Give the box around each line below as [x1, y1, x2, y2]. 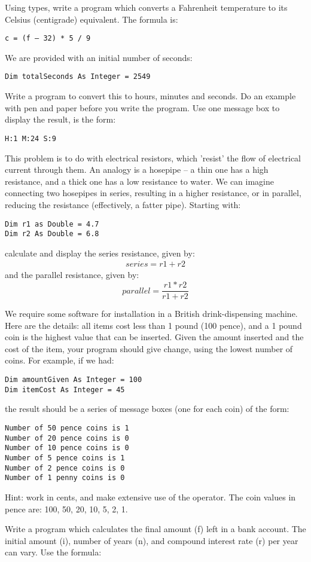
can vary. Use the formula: [5, 546, 102, 558]
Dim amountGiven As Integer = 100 [5, 375, 142, 384]
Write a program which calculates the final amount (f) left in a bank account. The [5, 523, 306, 535]
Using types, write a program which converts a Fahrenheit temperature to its [5, 1, 288, 13]
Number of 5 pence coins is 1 [5, 453, 125, 462]
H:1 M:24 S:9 [5, 134, 56, 143]
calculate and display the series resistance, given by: [5, 246, 195, 259]
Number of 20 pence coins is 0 [5, 433, 129, 442]
